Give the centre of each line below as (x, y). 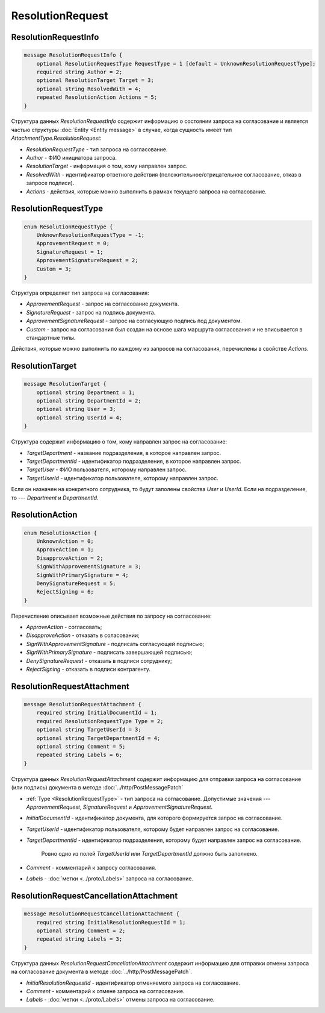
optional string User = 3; (76, 409)
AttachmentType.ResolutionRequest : (56, 138)
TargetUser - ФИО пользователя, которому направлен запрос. (106, 469)
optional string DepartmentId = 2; (89, 401)
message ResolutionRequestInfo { (73, 55)
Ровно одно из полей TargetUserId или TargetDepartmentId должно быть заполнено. (150, 854)
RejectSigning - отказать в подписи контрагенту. (88, 670)
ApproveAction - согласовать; (64, 627)
